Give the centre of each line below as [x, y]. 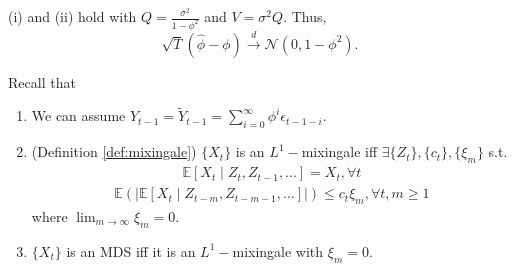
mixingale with [278, 250]
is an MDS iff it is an [131, 250]
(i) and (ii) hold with [72, 16]
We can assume [78, 115]
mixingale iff [339, 151]
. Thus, [305, 16]
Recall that [42, 81]
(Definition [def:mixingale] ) [114, 151]
